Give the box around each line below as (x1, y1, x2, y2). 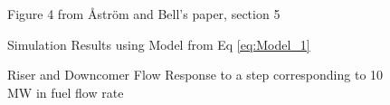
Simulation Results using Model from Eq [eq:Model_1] (7, 34, 310, 53)
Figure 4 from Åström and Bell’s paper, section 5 (7, 5, 281, 23)
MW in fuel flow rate (7, 82, 124, 101)
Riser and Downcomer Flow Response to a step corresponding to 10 (7, 65, 384, 84)
